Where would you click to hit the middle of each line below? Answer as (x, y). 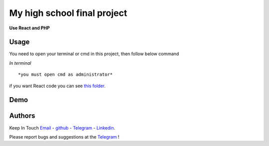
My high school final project (68, 13)
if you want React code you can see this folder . (57, 86)
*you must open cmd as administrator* (66, 74)
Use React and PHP (29, 28)
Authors (22, 116)
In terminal (20, 63)
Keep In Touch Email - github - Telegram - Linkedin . (62, 128)
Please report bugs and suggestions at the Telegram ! (64, 137)
